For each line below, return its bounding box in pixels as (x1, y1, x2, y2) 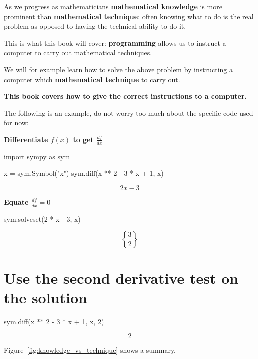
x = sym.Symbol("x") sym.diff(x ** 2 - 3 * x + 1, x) (4, 168, 164, 178)
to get (73, 134, 94, 144)
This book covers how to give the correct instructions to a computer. (4, 91, 247, 101)
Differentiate (4, 134, 48, 144)
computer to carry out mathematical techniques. (4, 47, 152, 58)
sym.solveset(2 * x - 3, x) (4, 213, 81, 224)
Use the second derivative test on (4, 267, 239, 288)
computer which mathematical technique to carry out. (4, 74, 180, 84)
